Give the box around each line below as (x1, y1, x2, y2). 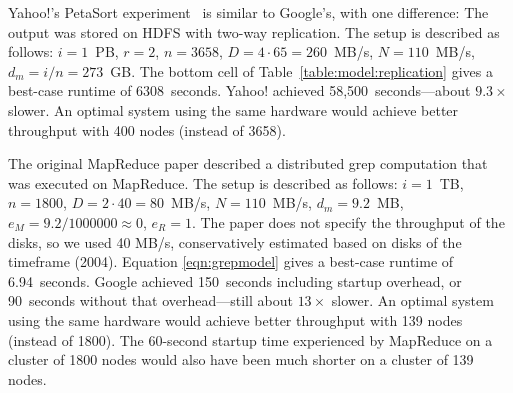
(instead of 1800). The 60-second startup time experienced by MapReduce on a (8, 329, 493, 350)
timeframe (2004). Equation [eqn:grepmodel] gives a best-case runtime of (8, 251, 454, 272)
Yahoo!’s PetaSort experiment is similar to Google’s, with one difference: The (8, 2, 489, 22)
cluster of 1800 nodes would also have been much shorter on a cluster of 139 (8, 349, 474, 370)
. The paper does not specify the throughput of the (191, 211, 505, 232)
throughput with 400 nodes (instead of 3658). (8, 119, 286, 140)
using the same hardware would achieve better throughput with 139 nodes (8, 309, 463, 330)
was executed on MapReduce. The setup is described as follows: (8, 172, 398, 193)
